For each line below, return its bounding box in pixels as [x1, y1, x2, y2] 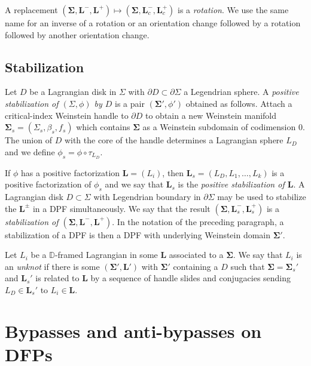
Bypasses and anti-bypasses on [5, 318, 262, 343]
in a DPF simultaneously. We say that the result [32, 202, 211, 214]
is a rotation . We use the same [178, 4, 289, 16]
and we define [5, 145, 55, 158]
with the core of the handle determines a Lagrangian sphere [64, 134, 283, 146]
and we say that [105, 178, 164, 190]
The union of [5, 134, 52, 146]
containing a [173, 260, 218, 272]
